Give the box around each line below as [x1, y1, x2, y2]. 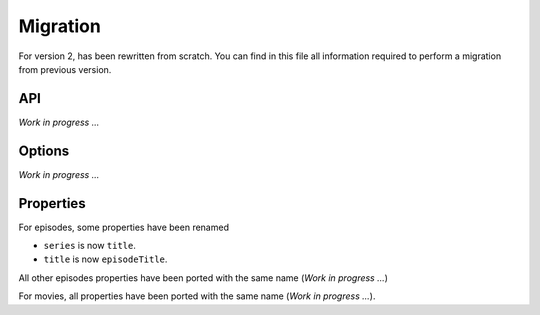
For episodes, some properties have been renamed [18, 221, 230, 233]
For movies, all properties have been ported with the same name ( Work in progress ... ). [18, 290, 376, 302]
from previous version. [18, 63, 112, 75]
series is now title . [43, 240, 137, 252]
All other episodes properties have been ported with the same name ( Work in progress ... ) [18, 271, 389, 284]
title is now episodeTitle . [43, 253, 168, 265]
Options [18, 142, 70, 159]
